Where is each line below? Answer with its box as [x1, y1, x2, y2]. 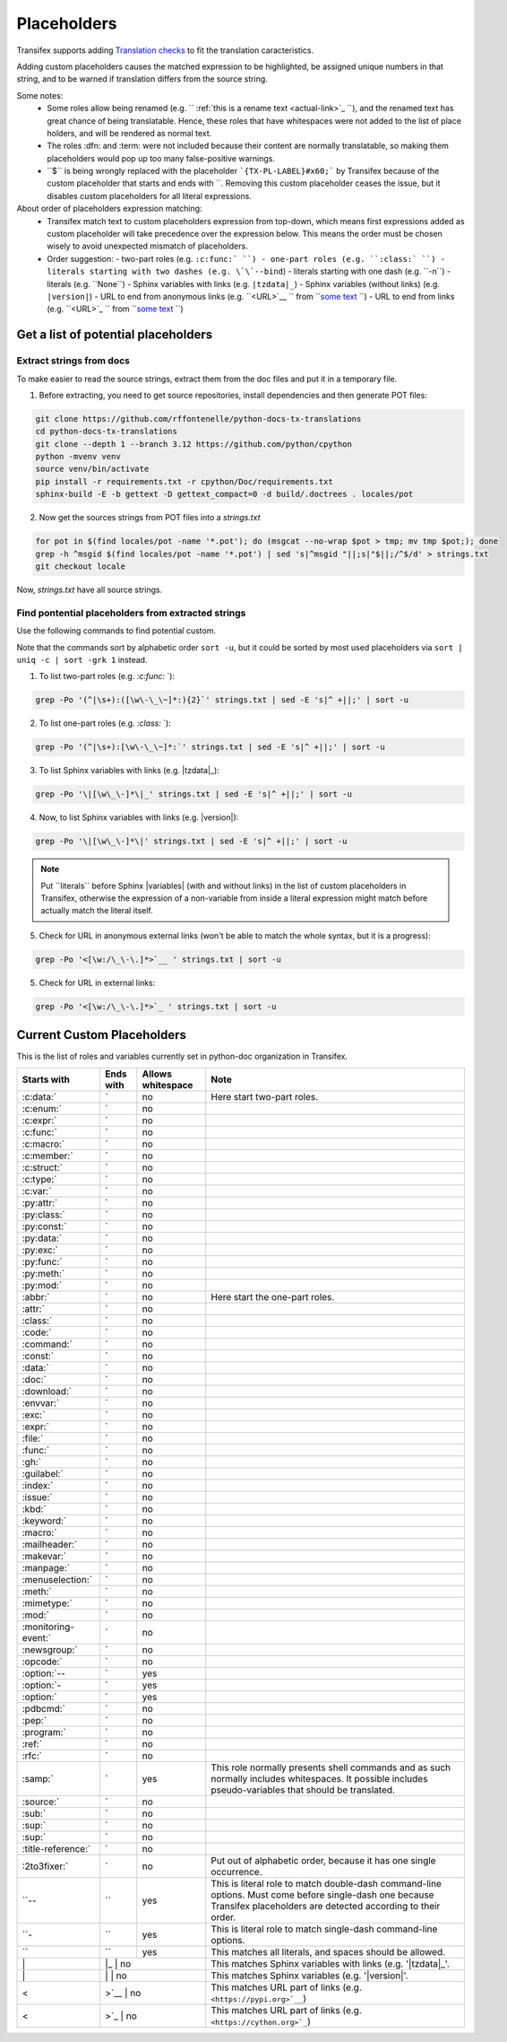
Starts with [21, 1073, 71, 1086]
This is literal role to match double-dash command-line [211, 1877, 443, 1889]
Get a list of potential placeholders [16, 327, 213, 343]
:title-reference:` [21, 1842, 91, 1854]
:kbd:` [21, 1503, 47, 1515]
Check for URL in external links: [39, 977, 156, 988]
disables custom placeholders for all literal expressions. [47, 190, 253, 201]
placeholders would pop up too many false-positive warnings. [47, 153, 275, 163]
